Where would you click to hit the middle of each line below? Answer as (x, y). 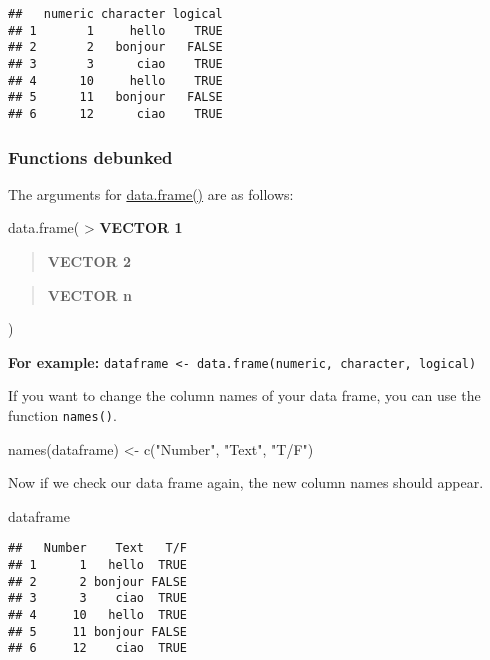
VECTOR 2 (89, 261)
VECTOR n (89, 294)
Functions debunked (90, 156)
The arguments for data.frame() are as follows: (151, 193)
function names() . (62, 415)
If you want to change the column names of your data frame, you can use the (244, 395)
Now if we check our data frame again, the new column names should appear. (246, 482)
